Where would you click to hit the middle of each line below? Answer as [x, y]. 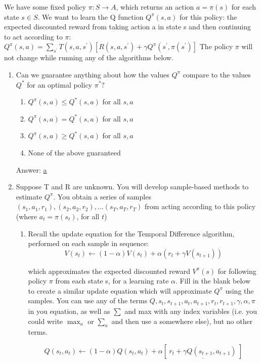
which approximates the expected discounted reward [109, 271]
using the [240, 290]
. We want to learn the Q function [91, 16]
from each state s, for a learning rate [112, 281]
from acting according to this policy [200, 206]
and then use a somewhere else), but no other [182, 321]
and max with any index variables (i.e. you [191, 311]
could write [46, 321]
